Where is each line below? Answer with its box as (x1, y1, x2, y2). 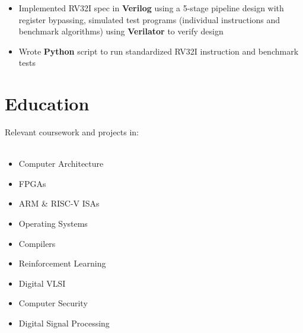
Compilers (18, 237, 56, 249)
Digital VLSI (18, 277, 66, 289)
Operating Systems (18, 217, 88, 230)
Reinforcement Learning (18, 257, 106, 269)
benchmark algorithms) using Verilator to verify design (18, 25, 224, 37)
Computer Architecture (18, 157, 104, 170)
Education (5, 91, 90, 116)
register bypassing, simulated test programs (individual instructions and (18, 13, 280, 26)
